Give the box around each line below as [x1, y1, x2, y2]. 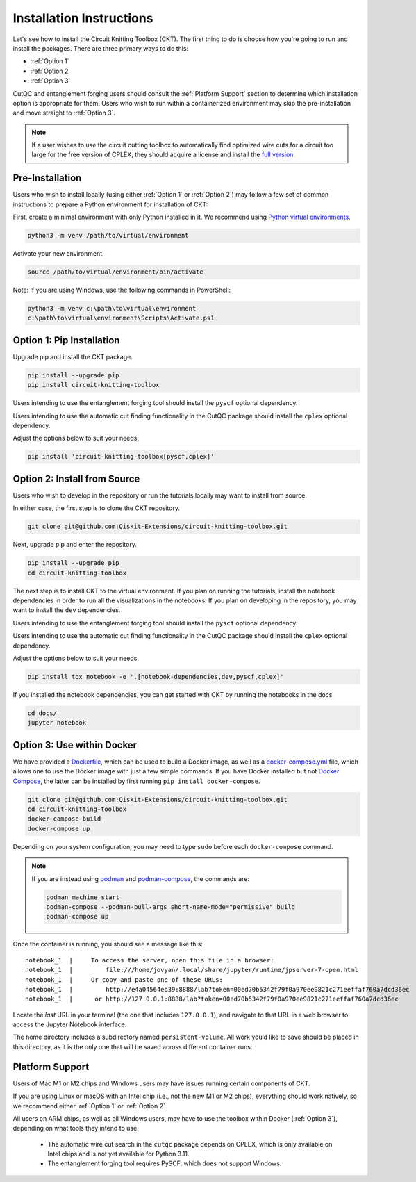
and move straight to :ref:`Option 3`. [13, 108, 116, 117]
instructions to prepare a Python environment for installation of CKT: [13, 200, 208, 208]
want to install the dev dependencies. [13, 606, 121, 614]
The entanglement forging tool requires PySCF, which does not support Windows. [47, 1159, 282, 1167]
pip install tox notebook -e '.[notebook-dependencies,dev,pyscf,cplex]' [27, 673, 284, 681]
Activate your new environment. [13, 249, 104, 258]
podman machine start [46, 893, 120, 901]
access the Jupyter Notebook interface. [13, 1020, 127, 1028]
